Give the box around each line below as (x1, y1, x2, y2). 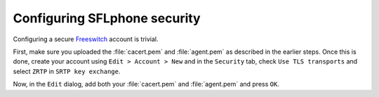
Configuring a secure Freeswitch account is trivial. (13, 35, 159, 43)
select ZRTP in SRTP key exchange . (13, 67, 121, 75)
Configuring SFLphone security (13, 10, 201, 26)
